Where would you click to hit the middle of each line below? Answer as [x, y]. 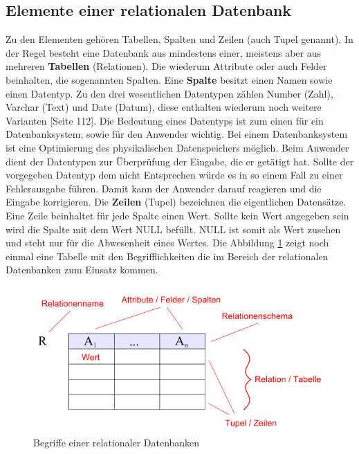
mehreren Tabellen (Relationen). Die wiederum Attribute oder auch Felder [166, 66]
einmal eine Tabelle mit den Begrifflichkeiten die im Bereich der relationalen [167, 256]
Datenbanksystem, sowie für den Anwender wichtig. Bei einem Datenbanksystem [177, 134]
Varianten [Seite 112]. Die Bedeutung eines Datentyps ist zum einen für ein [165, 120]
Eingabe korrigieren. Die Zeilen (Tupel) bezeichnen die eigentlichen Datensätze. [176, 202]
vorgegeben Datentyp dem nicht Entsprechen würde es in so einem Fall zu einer [174, 175]
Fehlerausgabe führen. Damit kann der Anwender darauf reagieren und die [164, 188]
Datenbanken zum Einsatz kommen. [82, 270]
